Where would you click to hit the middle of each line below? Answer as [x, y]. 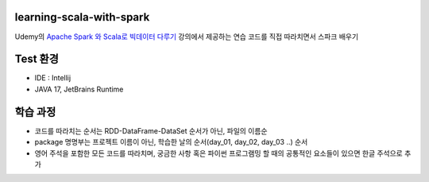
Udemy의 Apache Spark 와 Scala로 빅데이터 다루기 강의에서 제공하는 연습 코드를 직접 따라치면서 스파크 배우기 [187, 37]
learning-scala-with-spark [82, 17]
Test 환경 [37, 59]
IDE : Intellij [53, 78]
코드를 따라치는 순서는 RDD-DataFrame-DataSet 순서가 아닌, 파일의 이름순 [151, 130]
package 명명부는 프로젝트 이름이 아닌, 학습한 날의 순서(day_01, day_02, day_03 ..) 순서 [171, 142]
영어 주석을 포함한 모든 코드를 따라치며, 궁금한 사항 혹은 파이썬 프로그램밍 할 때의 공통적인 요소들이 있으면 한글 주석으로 [218, 153]
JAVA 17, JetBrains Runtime [79, 89]
